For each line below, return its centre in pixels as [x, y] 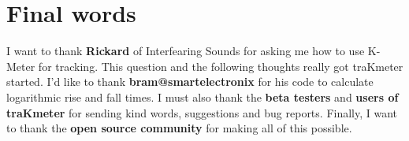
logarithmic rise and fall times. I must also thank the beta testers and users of [203, 96]
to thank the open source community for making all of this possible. [179, 128]
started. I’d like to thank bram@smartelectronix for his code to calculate [190, 82]
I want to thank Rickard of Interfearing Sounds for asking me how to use [186, 51]
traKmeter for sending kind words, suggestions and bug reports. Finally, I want [202, 112]
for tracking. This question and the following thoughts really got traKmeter [221, 66]
